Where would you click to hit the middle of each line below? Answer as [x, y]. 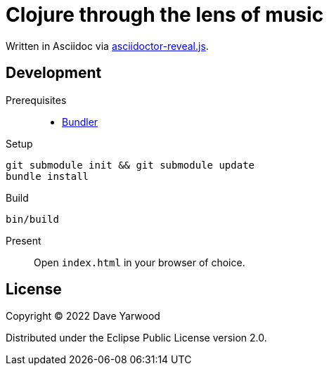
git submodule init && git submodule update [130, 165]
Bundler [80, 122]
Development [54, 73]
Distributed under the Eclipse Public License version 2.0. [136, 338]
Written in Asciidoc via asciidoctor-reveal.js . [107, 46]
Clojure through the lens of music [165, 15]
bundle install [47, 176]
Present [24, 240]
